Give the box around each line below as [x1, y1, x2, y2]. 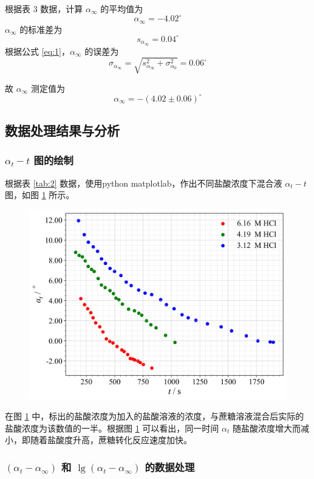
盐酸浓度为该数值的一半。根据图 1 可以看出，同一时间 [5, 421, 219, 434]
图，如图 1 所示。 [5, 188, 75, 201]
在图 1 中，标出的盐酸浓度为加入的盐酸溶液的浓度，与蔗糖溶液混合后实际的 [5, 410, 304, 422]
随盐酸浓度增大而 [232, 421, 301, 434]
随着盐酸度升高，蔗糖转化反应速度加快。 [30, 433, 192, 446]
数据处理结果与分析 [5, 121, 120, 140]
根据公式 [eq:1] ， [5, 44, 70, 57]
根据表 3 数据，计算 [5, 2, 83, 15]
